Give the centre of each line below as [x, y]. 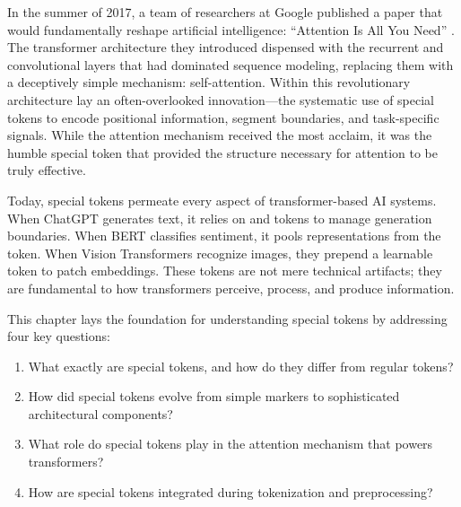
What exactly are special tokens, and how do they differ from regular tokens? [241, 366]
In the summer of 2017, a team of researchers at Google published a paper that [225, 12]
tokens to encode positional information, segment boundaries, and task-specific [223, 117]
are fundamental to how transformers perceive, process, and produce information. [231, 288]
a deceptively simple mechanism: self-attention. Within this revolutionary [209, 82]
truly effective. [47, 170]
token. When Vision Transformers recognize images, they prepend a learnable [220, 253]
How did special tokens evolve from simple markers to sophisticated [214, 396]
